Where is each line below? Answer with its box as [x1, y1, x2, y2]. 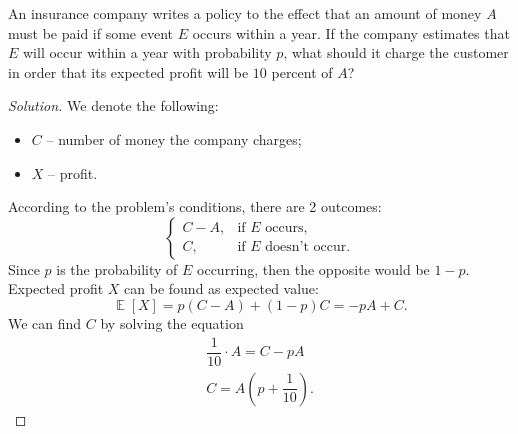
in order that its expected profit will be [8, 61, 249, 82]
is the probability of [56, 258, 178, 279]
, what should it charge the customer [283, 42, 509, 63]
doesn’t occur [265, 240, 347, 255]
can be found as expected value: [124, 278, 319, 299]
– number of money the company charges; [46, 128, 302, 149]
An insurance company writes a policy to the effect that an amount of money [8, 3, 482, 23]
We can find [8, 312, 82, 333]
